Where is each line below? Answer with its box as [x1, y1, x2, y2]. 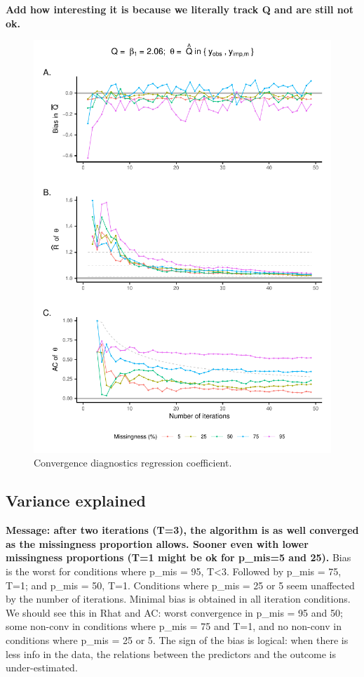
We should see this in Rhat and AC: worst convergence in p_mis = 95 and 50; [6, 605, 343, 619]
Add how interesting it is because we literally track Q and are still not [6, 2, 354, 16]
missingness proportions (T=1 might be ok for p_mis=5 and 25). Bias [6, 550, 351, 565]
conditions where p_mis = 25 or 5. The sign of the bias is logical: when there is [6, 632, 349, 647]
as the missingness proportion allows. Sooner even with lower [6, 536, 309, 551]
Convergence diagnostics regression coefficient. [34, 455, 232, 470]
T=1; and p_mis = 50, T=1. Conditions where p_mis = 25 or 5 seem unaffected [6, 577, 355, 592]
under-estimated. [6, 660, 78, 675]
